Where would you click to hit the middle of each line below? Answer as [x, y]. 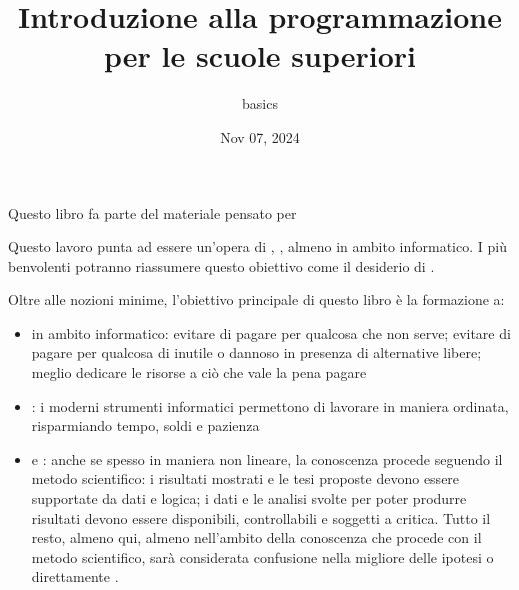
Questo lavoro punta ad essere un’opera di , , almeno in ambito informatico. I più [257, 246]
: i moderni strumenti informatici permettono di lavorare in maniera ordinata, [270, 405]
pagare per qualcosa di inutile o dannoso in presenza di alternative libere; [256, 352]
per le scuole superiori [260, 55]
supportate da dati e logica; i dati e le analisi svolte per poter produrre [249, 498]
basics [260, 103]
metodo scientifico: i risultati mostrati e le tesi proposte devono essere [245, 478]
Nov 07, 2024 [260, 136]
